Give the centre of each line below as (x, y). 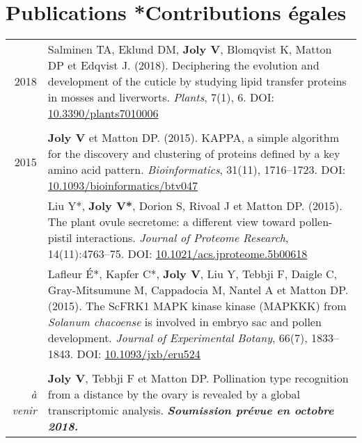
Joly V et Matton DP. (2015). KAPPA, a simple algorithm (193, 138)
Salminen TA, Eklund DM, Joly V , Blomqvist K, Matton (190, 49)
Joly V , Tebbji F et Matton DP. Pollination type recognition (198, 378)
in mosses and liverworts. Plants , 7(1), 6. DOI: (161, 97)
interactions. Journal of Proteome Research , (182, 238)
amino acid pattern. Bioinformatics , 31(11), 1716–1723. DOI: (197, 170)
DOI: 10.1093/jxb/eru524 (139, 354)
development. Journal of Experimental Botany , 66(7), (178, 338)
